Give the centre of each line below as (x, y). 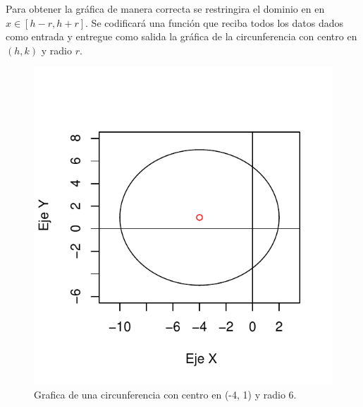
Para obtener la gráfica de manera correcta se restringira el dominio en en (165, 8)
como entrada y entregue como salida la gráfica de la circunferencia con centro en (181, 36)
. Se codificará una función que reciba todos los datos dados (215, 22)
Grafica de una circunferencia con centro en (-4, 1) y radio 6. (165, 394)
